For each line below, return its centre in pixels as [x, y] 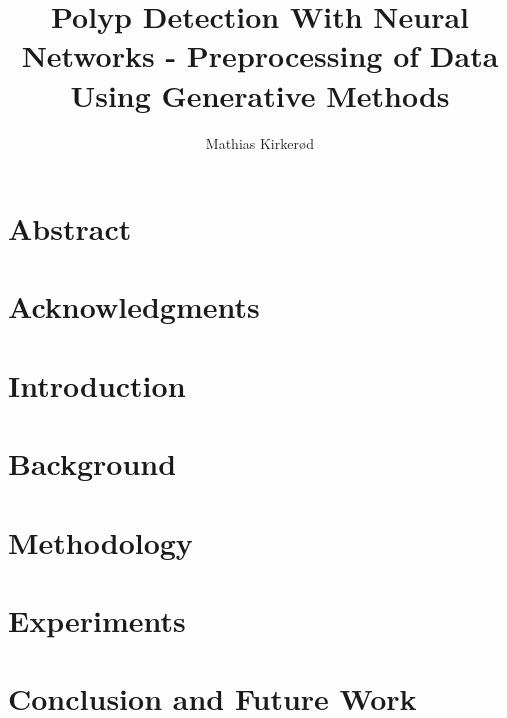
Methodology [100, 541]
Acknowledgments [134, 306]
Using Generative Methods [260, 94]
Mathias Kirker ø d [260, 142]
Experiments [97, 619]
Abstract [70, 228]
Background [92, 463]
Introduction [97, 384]
